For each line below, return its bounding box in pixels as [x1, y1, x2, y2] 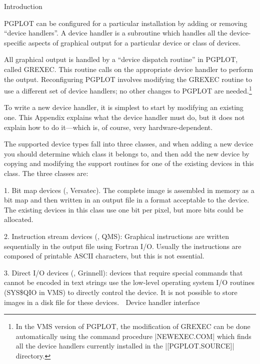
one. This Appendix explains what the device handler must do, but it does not [4, 112, 245, 122]
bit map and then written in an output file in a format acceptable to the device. [4, 194, 249, 205]
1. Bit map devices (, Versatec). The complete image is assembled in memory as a [4, 184, 254, 195]
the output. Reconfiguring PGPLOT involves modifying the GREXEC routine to [4, 73, 252, 84]
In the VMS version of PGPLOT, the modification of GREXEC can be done [15, 321, 250, 331]
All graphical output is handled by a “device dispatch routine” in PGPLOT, [4, 54, 238, 64]
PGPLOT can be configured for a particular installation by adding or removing [4, 17, 247, 28]
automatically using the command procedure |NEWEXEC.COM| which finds [15, 330, 251, 341]
